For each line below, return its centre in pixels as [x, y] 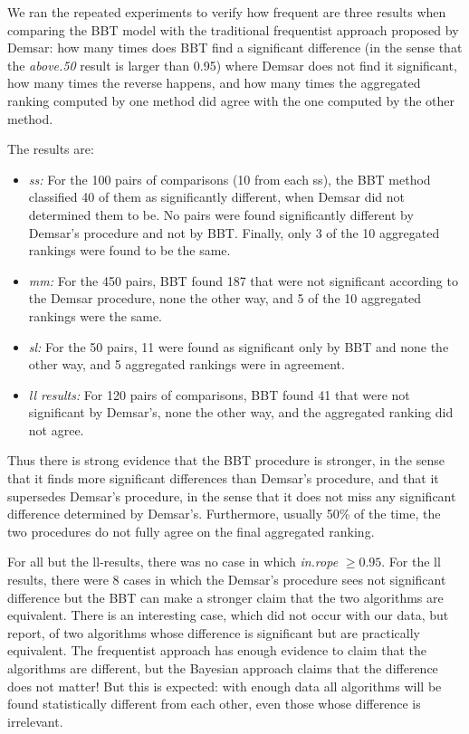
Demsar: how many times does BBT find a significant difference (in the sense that [235, 48]
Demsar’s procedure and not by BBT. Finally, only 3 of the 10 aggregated [234, 232]
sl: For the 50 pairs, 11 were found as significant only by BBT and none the [239, 346]
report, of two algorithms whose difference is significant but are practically [214, 632]
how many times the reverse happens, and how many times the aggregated [214, 83]
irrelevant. [35, 721]
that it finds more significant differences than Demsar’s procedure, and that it [223, 478]
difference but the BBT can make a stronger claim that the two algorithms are [225, 597]
